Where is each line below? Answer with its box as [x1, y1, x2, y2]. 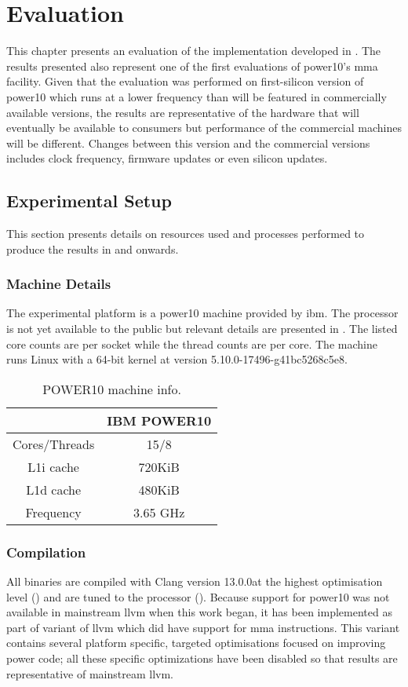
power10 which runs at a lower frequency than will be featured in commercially [6, 88, 387, 104]
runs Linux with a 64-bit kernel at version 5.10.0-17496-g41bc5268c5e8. [6, 351, 348, 367]
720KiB [138, 457, 180, 476]
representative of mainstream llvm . [6, 665, 174, 682]
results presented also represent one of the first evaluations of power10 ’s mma [6, 57, 378, 74]
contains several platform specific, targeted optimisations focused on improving [6, 634, 386, 651]
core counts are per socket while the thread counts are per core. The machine [6, 335, 377, 352]
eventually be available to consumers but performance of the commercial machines [6, 119, 402, 136]
